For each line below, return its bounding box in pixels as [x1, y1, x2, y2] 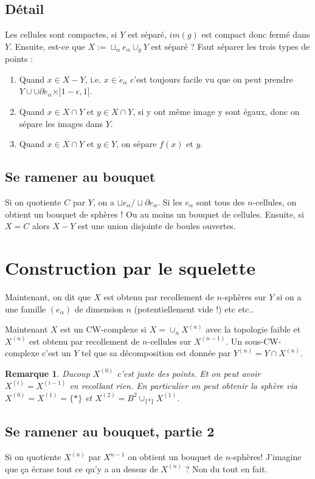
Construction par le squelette [5, 255, 255, 280]
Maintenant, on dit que [5, 290, 91, 303]
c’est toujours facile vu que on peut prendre [130, 72, 293, 85]
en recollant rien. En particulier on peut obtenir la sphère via [69, 379, 297, 391]
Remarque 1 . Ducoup [5, 367, 90, 379]
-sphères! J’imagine [230, 450, 302, 463]
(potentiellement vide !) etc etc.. [134, 302, 254, 315]
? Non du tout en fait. [185, 462, 268, 475]
